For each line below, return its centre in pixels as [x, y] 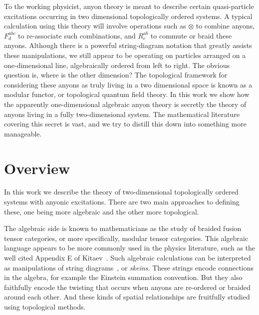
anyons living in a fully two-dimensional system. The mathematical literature [122, 114]
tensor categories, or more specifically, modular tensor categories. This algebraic [126, 238]
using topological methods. [45, 306]
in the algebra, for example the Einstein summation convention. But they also [123, 277]
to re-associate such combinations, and [77, 35]
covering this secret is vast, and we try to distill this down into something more [125, 124]
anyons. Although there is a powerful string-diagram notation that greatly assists [128, 45]
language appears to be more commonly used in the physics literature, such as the [130, 248]
